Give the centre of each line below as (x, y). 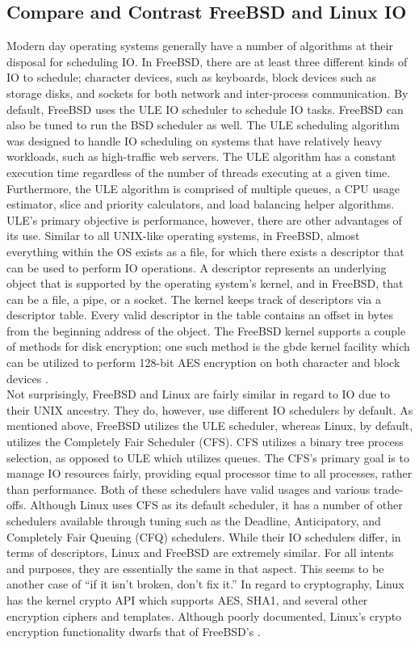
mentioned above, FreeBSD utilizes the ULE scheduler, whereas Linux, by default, (210, 426)
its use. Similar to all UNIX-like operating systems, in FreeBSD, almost (183, 236)
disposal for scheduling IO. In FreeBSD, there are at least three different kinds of (207, 61)
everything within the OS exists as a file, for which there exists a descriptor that (205, 251)
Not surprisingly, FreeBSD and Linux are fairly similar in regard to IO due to (199, 394)
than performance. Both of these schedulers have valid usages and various (189, 489)
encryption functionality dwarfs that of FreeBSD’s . (134, 632)
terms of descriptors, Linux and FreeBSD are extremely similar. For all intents (200, 552)
